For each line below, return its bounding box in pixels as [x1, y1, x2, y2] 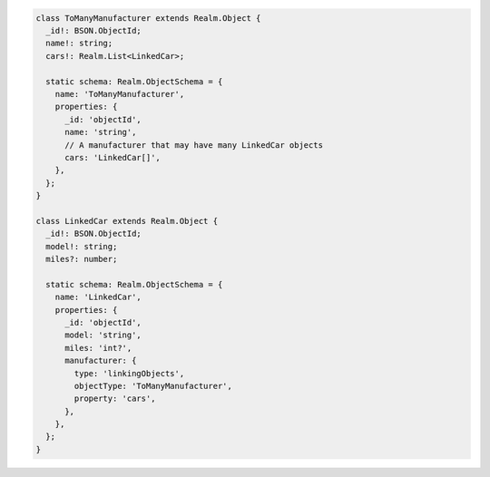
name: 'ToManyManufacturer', [54, 89, 185, 99]
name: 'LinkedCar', [54, 292, 142, 303]
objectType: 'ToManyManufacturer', [73, 381, 233, 391]
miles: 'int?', [64, 343, 132, 353]
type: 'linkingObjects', [73, 368, 185, 378]
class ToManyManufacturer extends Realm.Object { [35, 13, 261, 23]
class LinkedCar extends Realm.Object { [35, 216, 218, 226]
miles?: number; [45, 254, 118, 265]
